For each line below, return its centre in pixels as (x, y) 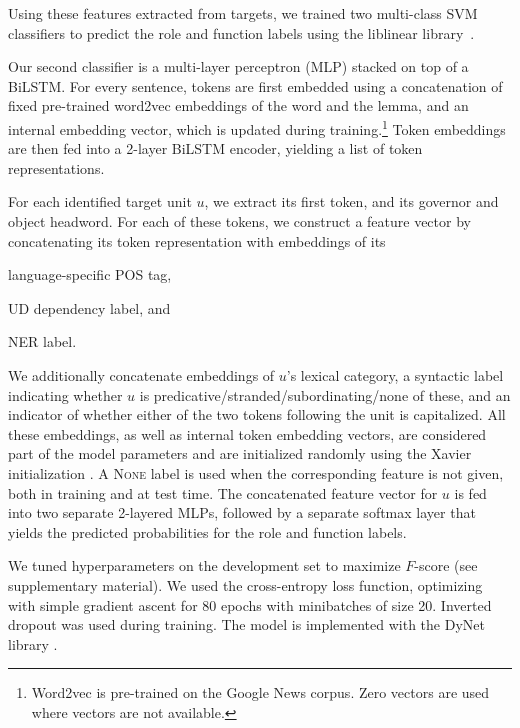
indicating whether (65, 394)
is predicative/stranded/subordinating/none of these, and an (325, 394)
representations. (56, 167)
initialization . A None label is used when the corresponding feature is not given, (256, 472)
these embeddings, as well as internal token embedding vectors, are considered (247, 433)
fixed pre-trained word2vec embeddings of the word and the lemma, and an (238, 105)
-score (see (446, 565)
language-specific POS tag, (90, 274)
